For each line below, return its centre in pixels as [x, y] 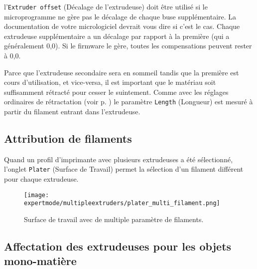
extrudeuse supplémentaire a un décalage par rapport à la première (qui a [117, 36]
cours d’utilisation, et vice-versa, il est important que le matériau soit [110, 82]
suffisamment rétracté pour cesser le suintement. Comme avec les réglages [116, 92]
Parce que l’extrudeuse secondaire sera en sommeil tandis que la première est [122, 72]
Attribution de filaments [68, 138]
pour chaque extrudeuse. [41, 179]
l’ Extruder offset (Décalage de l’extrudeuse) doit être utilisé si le [106, 6]
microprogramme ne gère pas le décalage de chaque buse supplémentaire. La [120, 16]
